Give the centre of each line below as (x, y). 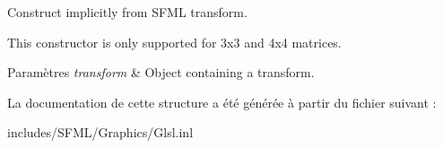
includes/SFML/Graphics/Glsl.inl (100, 132)
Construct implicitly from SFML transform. (127, 12)
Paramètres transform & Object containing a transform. (161, 72)
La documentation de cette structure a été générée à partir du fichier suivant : (222, 102)
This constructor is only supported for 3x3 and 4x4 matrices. (174, 42)
